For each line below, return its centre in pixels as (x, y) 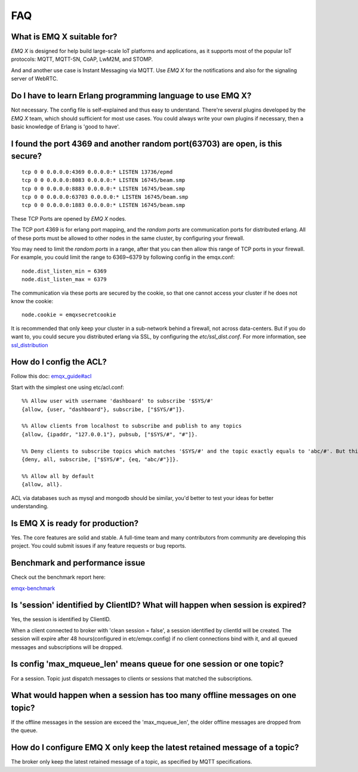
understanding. (30, 506)
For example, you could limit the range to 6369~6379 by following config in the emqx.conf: (123, 257)
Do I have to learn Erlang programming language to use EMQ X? (131, 96)
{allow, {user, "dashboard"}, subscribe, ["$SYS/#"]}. (104, 409)
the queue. (24, 730)
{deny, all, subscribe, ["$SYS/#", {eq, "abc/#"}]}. (100, 459)
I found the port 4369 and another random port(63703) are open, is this (147, 143)
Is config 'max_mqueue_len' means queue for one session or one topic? (147, 664)
